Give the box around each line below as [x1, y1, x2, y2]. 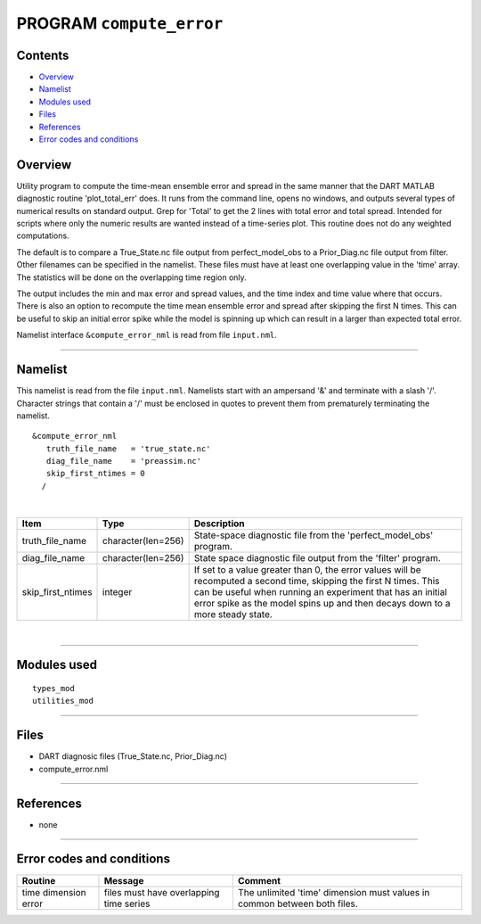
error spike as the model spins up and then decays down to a [193, 597, 451, 609]
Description [193, 517, 245, 530]
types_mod [32, 683, 75, 694]
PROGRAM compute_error [16, 13, 224, 33]
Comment [237, 874, 281, 887]
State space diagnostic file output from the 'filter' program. [193, 551, 441, 564]
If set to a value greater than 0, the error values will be [193, 563, 422, 575]
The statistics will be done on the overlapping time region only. [16, 272, 247, 283]
